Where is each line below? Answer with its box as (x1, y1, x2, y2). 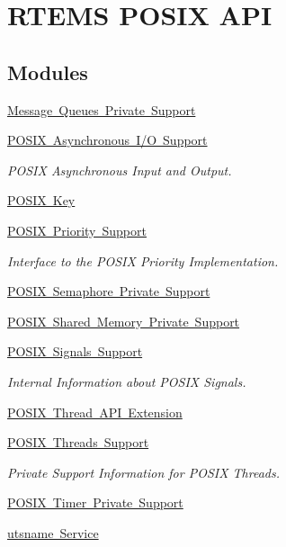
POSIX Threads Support (7, 433, 149, 452)
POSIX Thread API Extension (7, 402, 183, 421)
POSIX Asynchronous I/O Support (7, 130, 208, 149)
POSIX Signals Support (7, 342, 143, 361)
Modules (7, 58, 88, 85)
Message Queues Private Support (7, 100, 196, 119)
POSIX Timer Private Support (7, 493, 183, 512)
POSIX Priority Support (7, 220, 147, 239)
